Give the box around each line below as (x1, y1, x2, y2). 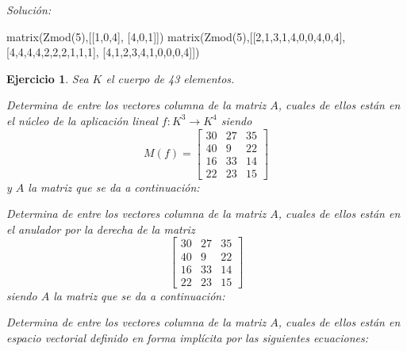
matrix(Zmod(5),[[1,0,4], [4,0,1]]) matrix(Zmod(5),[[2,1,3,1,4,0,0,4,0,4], (6, 28, 346, 44)
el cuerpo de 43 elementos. (106, 70, 235, 86)
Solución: (6, 2, 52, 17)
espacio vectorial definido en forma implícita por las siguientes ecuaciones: (6, 329, 369, 345)
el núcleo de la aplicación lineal (6, 112, 158, 128)
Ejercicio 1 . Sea (6, 70, 89, 86)
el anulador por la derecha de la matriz (6, 220, 195, 237)
